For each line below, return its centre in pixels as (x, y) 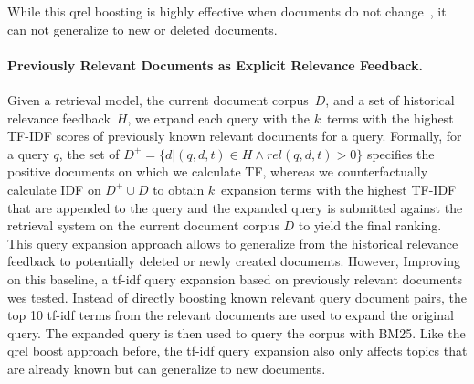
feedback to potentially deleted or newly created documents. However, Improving (234, 261)
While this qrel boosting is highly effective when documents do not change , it (227, 11)
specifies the (400, 153)
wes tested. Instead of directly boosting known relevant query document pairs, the (237, 297)
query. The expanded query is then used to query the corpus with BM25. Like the (237, 332)
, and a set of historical (390, 99)
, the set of (89, 153)
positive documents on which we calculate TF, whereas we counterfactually (218, 171)
